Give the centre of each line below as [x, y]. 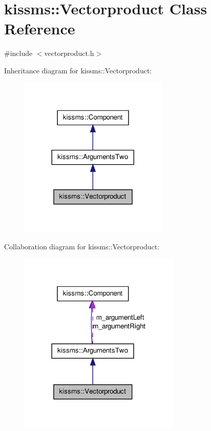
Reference [40, 28]
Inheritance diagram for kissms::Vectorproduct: [78, 70]
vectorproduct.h [69, 53]
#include [18, 53]
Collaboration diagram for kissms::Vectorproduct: [82, 247]
